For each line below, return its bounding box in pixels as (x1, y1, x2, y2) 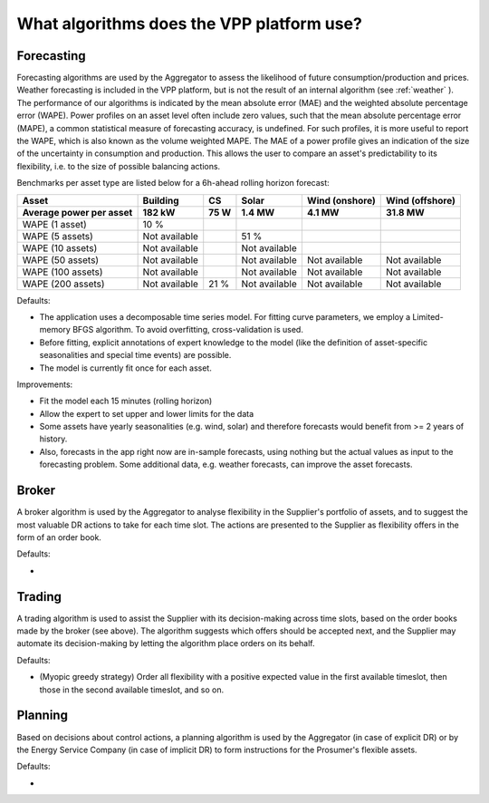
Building (142, 194, 180, 207)
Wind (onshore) (306, 194, 376, 207)
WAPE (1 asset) (22, 218, 88, 230)
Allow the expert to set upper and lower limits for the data (39, 408, 254, 419)
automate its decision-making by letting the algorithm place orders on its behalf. (16, 638, 315, 649)
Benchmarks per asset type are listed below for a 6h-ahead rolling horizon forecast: (16, 178, 330, 189)
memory (39, 324, 72, 335)
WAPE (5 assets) (22, 229, 94, 242)
